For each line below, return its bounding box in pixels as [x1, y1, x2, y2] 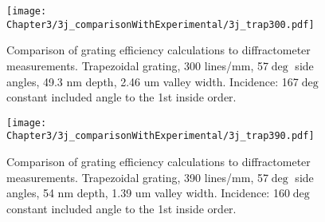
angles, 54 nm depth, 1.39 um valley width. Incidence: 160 [6, 184, 290, 201]
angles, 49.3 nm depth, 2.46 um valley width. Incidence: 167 [6, 73, 299, 89]
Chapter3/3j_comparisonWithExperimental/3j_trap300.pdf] [6, 18, 315, 30]
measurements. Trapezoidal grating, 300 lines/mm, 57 [6, 57, 268, 73]
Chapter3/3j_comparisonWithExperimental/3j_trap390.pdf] [6, 130, 315, 142]
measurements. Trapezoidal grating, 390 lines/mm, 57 [6, 168, 268, 185]
